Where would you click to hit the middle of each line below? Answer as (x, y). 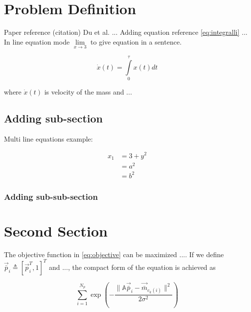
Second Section (56, 230)
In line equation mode (37, 41)
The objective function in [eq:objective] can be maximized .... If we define (114, 254)
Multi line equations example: (48, 138)
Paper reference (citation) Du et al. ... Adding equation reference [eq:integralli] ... (126, 32)
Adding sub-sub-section (51, 196)
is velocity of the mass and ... (88, 92)
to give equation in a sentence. (136, 41)
